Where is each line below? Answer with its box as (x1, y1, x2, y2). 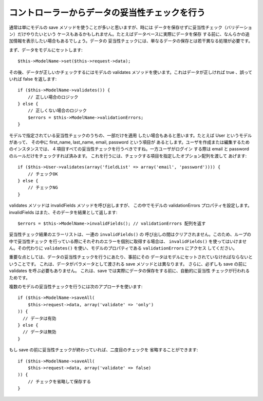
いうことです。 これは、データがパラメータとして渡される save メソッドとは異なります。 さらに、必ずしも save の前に (9, 261, 247, 267)
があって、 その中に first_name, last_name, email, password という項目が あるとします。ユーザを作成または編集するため (9, 139, 250, 145)
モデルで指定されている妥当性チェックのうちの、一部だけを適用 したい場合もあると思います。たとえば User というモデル (9, 132, 252, 138)
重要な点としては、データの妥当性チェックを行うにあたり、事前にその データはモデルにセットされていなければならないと (9, 254, 253, 260)
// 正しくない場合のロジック (27, 108, 87, 113)
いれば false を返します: (9, 76, 57, 82)
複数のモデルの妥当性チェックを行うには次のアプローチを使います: (9, 284, 143, 290)
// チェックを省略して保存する (27, 379, 91, 384)
